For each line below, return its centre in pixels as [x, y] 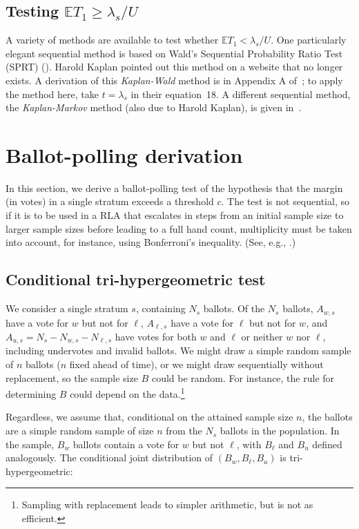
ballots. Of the [234, 308]
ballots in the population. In [280, 431]
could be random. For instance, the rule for [243, 377]
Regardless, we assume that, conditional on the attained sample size [149, 417]
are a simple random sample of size [80, 431]
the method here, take [52, 94]
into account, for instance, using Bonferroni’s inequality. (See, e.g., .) [151, 242]
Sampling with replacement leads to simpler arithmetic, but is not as [167, 504]
